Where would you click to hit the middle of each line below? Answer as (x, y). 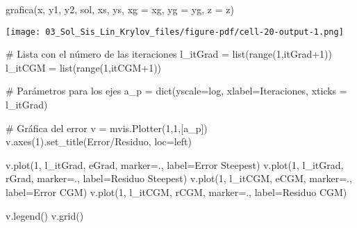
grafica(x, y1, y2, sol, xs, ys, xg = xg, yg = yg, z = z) (120, 9)
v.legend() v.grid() (45, 215)
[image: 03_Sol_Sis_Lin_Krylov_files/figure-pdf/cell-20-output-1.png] (175, 32)
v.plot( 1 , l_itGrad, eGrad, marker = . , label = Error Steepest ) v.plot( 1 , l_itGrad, (175, 164)
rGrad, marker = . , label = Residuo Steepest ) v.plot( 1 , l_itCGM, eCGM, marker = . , (179, 178)
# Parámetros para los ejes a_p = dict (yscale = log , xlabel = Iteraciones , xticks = (176, 91)
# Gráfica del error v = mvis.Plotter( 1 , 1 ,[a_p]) (107, 128)
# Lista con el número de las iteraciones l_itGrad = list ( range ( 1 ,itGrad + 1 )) (169, 54)
